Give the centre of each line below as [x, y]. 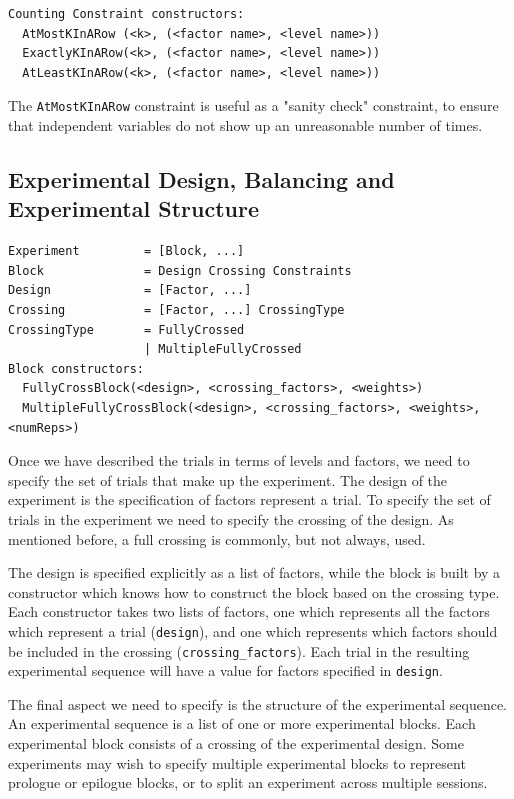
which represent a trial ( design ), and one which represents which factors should [253, 630]
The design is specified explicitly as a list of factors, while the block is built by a [254, 572]
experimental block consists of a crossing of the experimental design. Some [236, 743]
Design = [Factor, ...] [130, 290]
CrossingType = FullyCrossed [126, 329]
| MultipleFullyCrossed [223, 349]
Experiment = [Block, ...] [126, 251]
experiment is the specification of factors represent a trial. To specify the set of [249, 499]
